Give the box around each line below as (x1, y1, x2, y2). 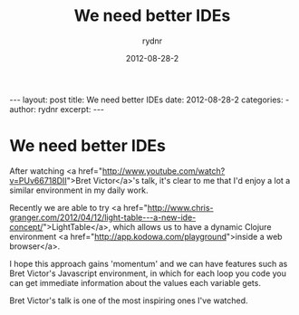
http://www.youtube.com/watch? (101, 165, 226, 177)
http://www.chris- (147, 202, 215, 213)
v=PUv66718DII (9, 175, 68, 186)
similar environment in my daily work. (9, 185, 149, 196)
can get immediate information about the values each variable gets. (9, 277, 261, 288)
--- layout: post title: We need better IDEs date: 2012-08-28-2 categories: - (9, 94, 290, 105)
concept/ (9, 221, 43, 232)
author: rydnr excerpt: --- (9, 103, 105, 114)
